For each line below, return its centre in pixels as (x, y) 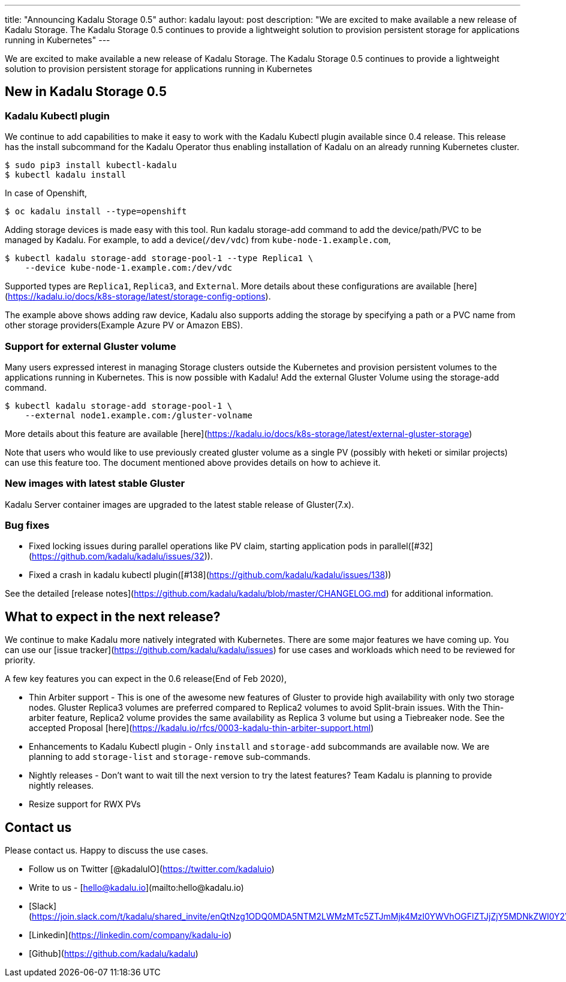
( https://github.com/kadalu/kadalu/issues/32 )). (121, 556)
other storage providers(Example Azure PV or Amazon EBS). (124, 325)
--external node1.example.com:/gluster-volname (139, 415)
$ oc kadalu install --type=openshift (96, 212)
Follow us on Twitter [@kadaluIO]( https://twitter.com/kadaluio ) (152, 869)
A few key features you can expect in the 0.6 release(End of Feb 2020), (146, 679)
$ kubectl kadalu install (66, 175)
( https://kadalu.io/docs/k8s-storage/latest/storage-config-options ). (138, 297)
